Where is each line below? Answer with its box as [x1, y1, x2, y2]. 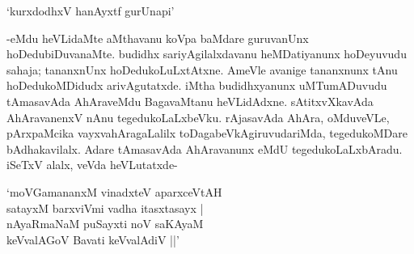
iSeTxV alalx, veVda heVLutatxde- [6, 156, 178, 173]
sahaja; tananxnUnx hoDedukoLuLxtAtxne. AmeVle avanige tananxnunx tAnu [6, 61, 398, 78]
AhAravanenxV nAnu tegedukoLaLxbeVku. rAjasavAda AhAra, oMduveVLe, [6, 108, 390, 125]
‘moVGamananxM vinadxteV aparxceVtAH [6, 183, 222, 200]
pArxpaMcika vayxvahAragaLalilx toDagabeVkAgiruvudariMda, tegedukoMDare [6, 125, 408, 142]
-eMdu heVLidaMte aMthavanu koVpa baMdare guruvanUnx [6, 29, 309, 46]
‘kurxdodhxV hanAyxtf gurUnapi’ [6, 2, 175, 19]
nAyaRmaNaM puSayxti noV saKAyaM [6, 215, 204, 232]
